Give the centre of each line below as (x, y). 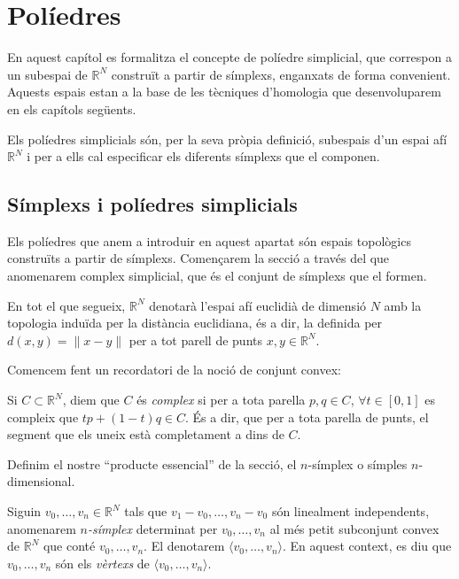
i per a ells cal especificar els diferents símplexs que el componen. (203, 156)
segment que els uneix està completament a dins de (146, 434)
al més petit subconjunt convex (354, 528)
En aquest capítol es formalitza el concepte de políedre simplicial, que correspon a (229, 57)
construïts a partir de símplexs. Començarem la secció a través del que (198, 258)
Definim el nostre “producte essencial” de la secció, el (152, 463)
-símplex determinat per (152, 528)
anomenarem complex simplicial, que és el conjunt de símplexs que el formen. (217, 276)
